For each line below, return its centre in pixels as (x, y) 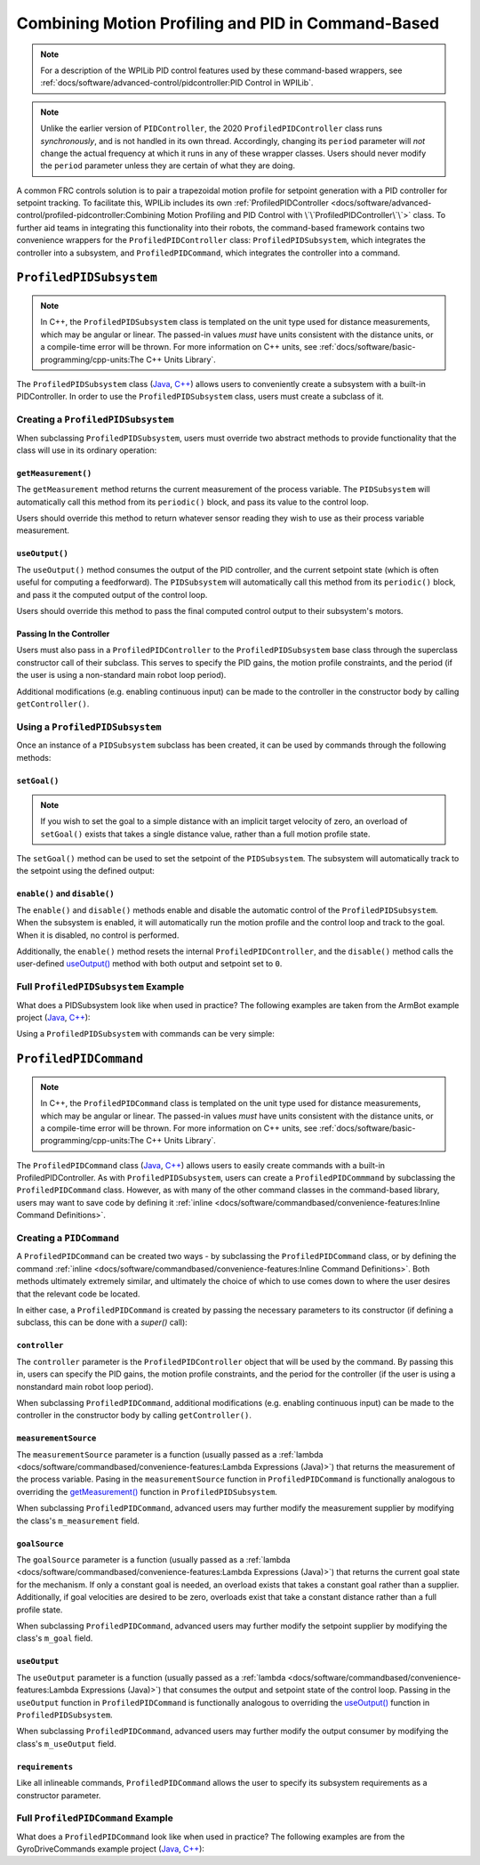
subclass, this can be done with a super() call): (102, 1322)
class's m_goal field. (55, 1638)
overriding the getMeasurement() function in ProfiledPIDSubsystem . (147, 1491)
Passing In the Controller (63, 634)
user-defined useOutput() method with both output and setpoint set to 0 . (149, 964)
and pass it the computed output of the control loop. (112, 594)
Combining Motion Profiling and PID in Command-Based (228, 23)
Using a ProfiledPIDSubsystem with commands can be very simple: (146, 1034)
